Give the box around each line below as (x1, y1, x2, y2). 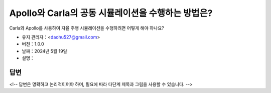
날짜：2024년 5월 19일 (22, 48, 67, 54)
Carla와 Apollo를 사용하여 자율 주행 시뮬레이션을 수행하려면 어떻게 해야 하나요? (9, 25, 164, 31)
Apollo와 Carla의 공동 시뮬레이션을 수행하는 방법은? (9, 7, 213, 18)
